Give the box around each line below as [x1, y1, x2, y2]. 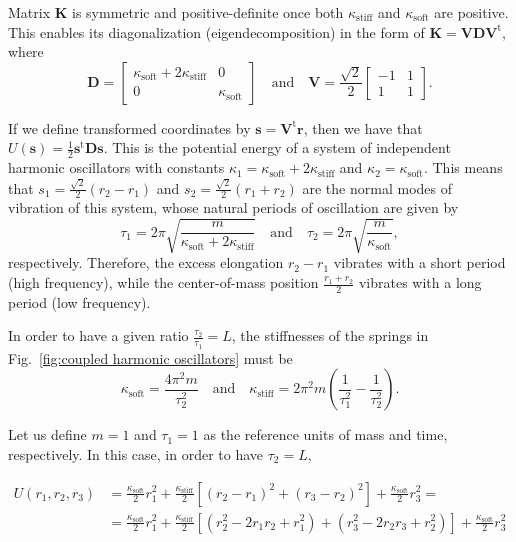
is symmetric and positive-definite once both [72, 2, 344, 22]
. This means [423, 157, 503, 178]
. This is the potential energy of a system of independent [103, 137, 451, 158]
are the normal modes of [302, 177, 452, 198]
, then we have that [303, 117, 423, 138]
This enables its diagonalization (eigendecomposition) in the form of [8, 21, 425, 42]
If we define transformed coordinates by [8, 117, 251, 138]
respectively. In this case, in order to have [8, 443, 264, 464]
